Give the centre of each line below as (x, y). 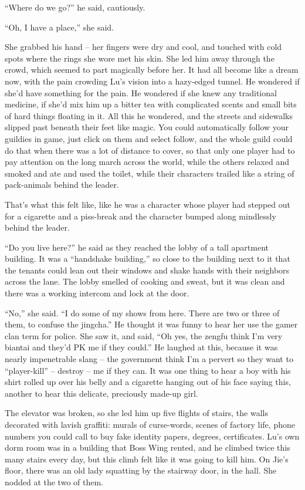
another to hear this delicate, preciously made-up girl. (101, 393)
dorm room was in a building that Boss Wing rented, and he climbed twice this (148, 447)
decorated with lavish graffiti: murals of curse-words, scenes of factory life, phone (150, 424)
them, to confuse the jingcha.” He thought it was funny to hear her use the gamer (151, 324)
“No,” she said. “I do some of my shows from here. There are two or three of (142, 312)
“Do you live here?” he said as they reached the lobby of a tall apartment (137, 247)
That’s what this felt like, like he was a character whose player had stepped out (148, 204)
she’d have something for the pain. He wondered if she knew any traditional (141, 92)
